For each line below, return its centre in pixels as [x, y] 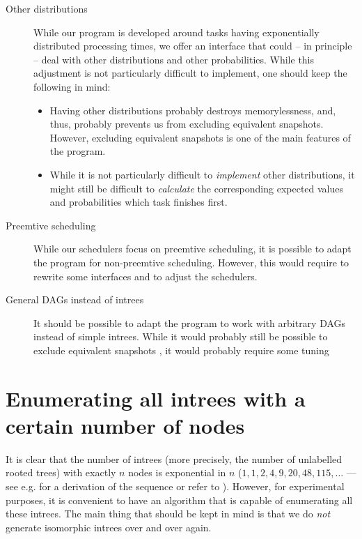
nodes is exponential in [177, 472]
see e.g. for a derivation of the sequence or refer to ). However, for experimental [175, 486]
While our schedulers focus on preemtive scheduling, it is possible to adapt [192, 249]
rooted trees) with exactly [61, 472]
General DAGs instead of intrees [75, 299]
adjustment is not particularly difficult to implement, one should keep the [190, 73]
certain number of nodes [125, 425]
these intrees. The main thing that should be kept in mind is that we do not [168, 514]
